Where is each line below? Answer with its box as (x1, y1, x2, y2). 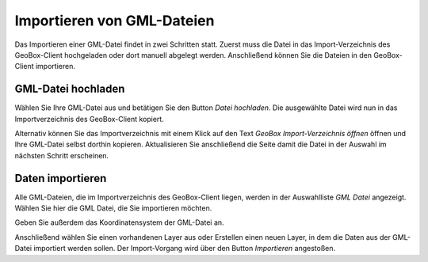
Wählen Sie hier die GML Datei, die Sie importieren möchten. (14, 203, 212, 213)
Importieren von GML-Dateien (14, 12, 215, 29)
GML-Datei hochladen (14, 82, 125, 96)
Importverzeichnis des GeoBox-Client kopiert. (14, 114, 164, 123)
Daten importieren (14, 171, 107, 185)
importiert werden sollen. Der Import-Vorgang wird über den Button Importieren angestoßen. (32, 244, 336, 253)
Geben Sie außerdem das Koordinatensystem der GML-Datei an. (14, 218, 225, 227)
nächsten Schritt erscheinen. (14, 150, 109, 160)
